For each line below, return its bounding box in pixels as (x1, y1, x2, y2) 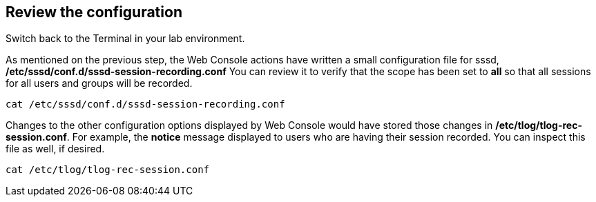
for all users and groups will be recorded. (6, 77, 193, 90)
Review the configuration (6, 3, 182, 21)
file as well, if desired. (6, 143, 105, 155)
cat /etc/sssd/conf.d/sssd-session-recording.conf (6, 99, 285, 110)
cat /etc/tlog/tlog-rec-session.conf (6, 164, 210, 176)
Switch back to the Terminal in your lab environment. (6, 32, 245, 45)
